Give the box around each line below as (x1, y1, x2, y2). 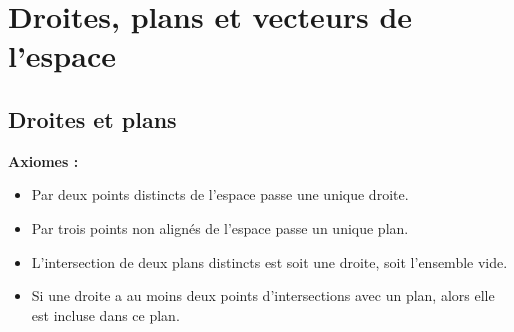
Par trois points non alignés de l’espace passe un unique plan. (31, 217, 409, 238)
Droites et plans (8, 103, 177, 134)
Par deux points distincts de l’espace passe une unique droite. (31, 184, 409, 205)
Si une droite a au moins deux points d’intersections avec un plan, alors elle (31, 285, 495, 306)
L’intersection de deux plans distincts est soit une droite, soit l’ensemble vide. (31, 251, 508, 272)
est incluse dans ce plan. (31, 304, 180, 325)
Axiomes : (8, 150, 79, 171)
